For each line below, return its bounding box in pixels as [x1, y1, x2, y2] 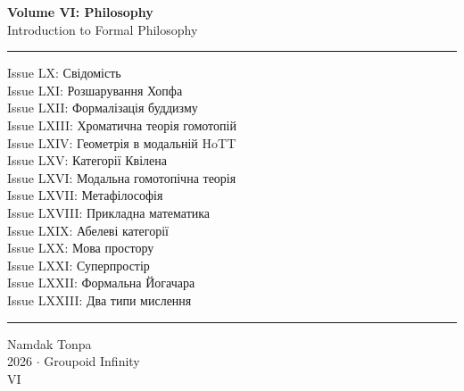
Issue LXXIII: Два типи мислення [7, 290, 192, 309]
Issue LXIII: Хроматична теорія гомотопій [7, 115, 236, 134]
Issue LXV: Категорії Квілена [7, 151, 167, 170]
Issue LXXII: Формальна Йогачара [7, 273, 195, 292]
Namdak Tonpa [7, 334, 92, 353]
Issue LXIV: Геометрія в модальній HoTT [7, 133, 236, 152]
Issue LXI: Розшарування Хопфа [7, 80, 183, 99]
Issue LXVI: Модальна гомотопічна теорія [7, 168, 236, 187]
